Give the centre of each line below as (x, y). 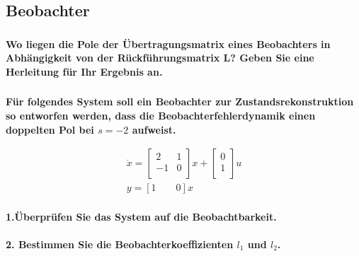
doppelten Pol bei (50, 129)
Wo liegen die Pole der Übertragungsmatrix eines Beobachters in (168, 43)
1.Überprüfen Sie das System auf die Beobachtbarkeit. (141, 216)
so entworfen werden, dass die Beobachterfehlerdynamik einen (161, 115)
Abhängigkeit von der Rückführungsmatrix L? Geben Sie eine (160, 58)
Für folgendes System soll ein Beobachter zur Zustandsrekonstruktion (180, 101)
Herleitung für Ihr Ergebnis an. (84, 71)
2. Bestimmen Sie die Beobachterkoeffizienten (120, 244)
